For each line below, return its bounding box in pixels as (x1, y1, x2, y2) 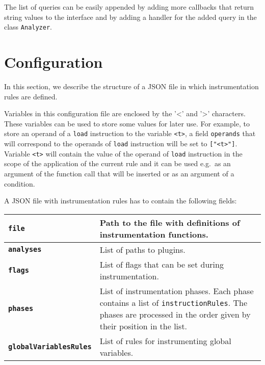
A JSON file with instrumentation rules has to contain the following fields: (4, 195, 237, 206)
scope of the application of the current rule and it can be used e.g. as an (4, 158, 231, 169)
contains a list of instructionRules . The (99, 296, 248, 308)
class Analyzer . (4, 21, 52, 32)
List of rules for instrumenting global (99, 334, 231, 347)
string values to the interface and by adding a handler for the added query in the (4, 11, 257, 22)
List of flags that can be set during (99, 258, 224, 270)
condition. (4, 178, 35, 189)
